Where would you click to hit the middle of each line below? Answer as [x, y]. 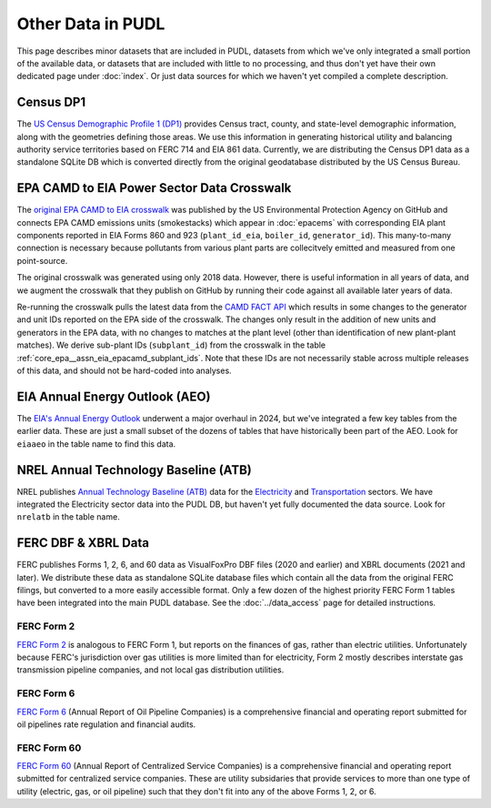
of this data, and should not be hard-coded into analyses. [124, 370]
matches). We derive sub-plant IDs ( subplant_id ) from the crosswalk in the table [171, 345]
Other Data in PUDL [91, 24]
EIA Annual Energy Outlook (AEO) [114, 396]
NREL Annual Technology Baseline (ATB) [134, 470]
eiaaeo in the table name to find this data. [96, 444]
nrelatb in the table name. [68, 517]
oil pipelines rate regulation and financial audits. [106, 724]
